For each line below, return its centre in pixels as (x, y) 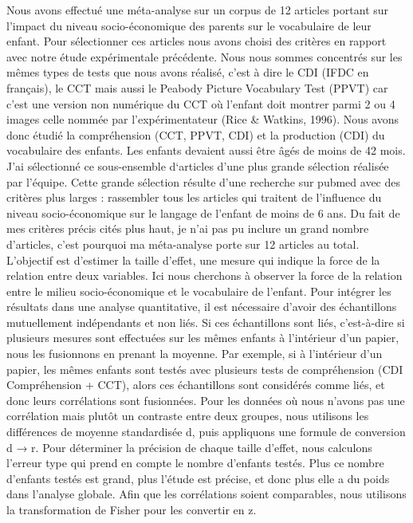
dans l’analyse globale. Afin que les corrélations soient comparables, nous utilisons (206, 494)
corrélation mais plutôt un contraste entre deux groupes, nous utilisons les (188, 416)
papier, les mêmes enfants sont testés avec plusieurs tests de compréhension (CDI (205, 369)
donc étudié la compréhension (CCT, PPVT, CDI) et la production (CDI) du (196, 134)
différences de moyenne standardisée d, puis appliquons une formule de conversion (206, 432)
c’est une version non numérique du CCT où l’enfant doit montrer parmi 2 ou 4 (201, 103)
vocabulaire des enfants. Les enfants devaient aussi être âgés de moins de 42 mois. (206, 150)
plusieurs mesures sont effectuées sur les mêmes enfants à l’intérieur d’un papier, (203, 338)
